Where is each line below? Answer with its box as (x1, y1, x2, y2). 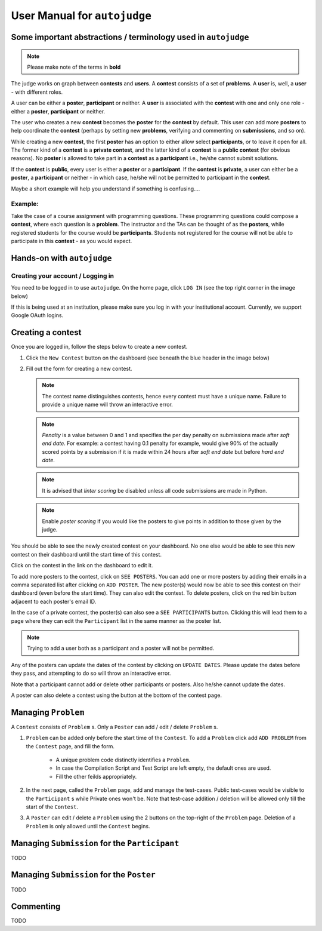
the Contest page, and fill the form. (26, 742, 115, 749)
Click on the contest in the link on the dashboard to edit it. (11, 562, 153, 569)
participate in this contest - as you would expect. (11, 237, 132, 244)
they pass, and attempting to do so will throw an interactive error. (11, 669, 171, 677)
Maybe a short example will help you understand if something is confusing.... (11, 185, 200, 192)
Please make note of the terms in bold (27, 63, 121, 70)
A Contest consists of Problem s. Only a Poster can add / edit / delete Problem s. (11, 723, 218, 730)
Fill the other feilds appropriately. (55, 773, 137, 780)
